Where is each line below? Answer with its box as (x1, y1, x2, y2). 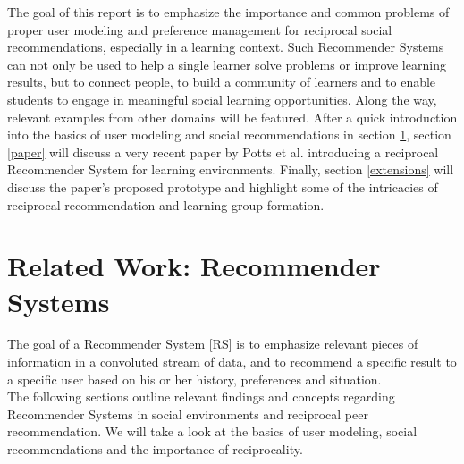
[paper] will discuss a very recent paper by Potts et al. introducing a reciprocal (7, 142, 439, 161)
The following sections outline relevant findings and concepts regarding (7, 387, 395, 406)
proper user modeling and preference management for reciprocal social (7, 20, 392, 38)
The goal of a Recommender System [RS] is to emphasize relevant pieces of (7, 334, 418, 353)
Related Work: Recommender (7, 248, 381, 284)
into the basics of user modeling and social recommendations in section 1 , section (7, 125, 451, 144)
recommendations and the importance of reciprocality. (7, 440, 303, 458)
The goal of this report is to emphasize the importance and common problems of (7, 3, 450, 21)
